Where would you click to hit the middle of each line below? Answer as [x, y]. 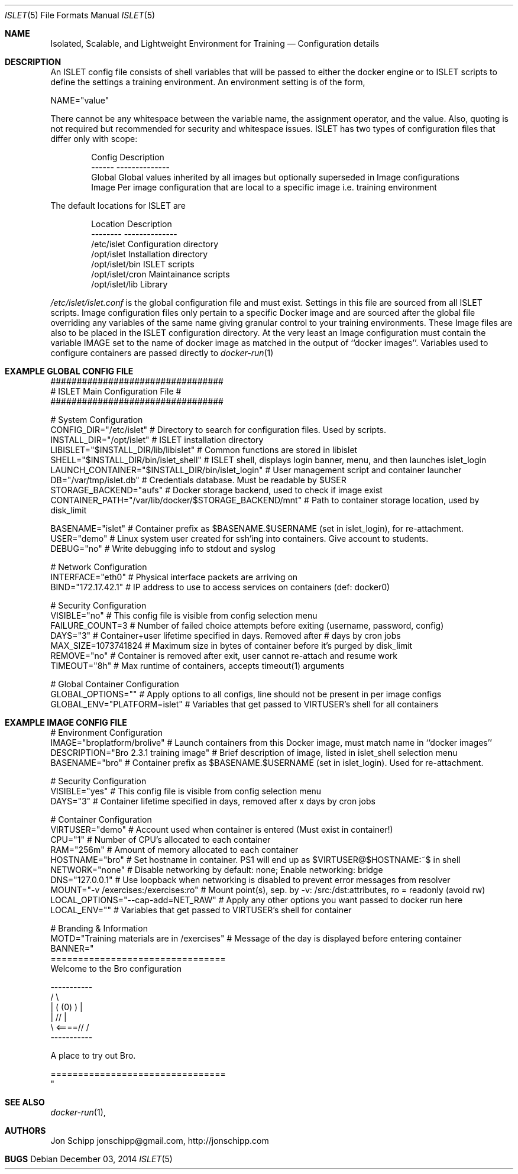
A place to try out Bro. [93, 1055]
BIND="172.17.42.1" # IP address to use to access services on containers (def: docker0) [220, 587]
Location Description [132, 224]
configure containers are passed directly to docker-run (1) [162, 353]
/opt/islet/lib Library [129, 284]
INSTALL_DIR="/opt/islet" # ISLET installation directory [157, 440]
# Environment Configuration [106, 732]
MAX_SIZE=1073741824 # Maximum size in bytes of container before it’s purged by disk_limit [232, 646]
